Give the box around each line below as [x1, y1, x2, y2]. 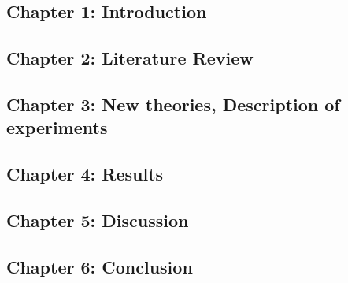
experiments [6, 115, 108, 140]
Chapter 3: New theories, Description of [6, 91, 340, 116]
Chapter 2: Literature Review [6, 46, 254, 70]
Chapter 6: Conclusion [6, 254, 193, 278]
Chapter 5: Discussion [6, 207, 189, 232]
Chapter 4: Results [6, 162, 164, 186]
